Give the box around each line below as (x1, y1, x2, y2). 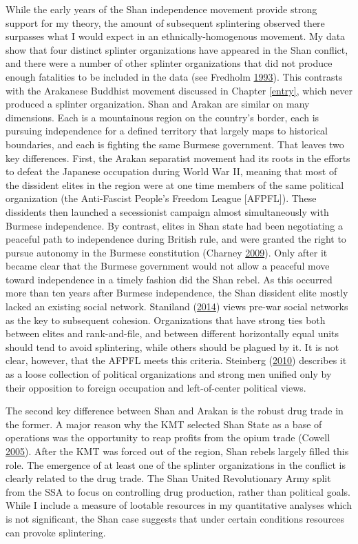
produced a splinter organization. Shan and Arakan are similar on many (6, 97, 310, 111)
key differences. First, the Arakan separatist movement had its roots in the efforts (6, 150, 350, 165)
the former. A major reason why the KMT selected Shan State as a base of (6, 416, 322, 431)
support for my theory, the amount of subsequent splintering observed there (6, 15, 325, 30)
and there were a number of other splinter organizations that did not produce (6, 56, 333, 70)
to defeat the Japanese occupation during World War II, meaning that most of (6, 164, 337, 179)
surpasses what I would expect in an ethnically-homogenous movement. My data (6, 29, 346, 43)
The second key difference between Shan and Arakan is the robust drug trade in (6, 403, 344, 418)
